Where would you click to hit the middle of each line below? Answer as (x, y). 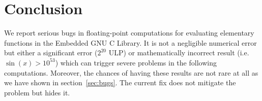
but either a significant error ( (51, 53)
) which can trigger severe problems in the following (136, 62)
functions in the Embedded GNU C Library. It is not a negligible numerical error (130, 42)
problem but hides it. (37, 92)
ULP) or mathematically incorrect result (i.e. (179, 53)
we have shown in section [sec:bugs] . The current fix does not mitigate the (120, 82)
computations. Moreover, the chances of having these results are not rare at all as (131, 72)
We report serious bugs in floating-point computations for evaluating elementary (129, 33)
